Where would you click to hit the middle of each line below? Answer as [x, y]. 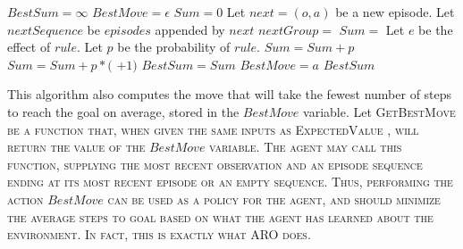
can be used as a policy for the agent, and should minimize [274, 199]
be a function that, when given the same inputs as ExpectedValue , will [213, 129]
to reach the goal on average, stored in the [123, 111]
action [25, 199]
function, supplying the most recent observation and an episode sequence [215, 164]
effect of [29, 47]
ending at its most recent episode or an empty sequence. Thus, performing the [230, 182]
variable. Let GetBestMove [379, 111]
